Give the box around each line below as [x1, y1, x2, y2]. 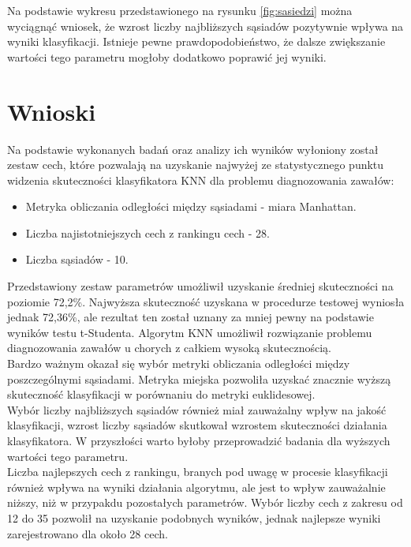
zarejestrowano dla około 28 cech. [7, 525, 168, 541]
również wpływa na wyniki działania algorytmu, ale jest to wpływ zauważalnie [7, 478, 386, 495]
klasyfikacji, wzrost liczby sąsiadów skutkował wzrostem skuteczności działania [7, 417, 387, 433]
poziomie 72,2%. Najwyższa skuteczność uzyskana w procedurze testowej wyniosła [7, 293, 405, 309]
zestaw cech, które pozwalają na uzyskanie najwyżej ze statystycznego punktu [7, 156, 384, 173]
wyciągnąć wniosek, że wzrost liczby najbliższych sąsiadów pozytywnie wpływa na [7, 17, 404, 34]
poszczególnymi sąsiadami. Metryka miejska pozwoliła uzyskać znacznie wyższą [7, 370, 391, 387]
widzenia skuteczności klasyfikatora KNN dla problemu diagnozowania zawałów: [7, 171, 394, 188]
